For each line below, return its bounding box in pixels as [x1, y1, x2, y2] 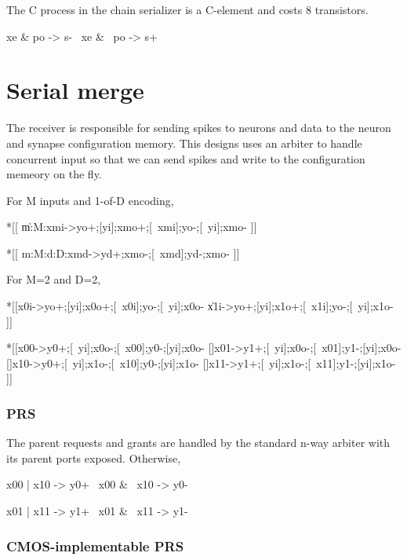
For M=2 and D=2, [6, 271, 101, 287]
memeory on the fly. [6, 166, 102, 182]
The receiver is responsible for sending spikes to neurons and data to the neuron [6, 119, 391, 136]
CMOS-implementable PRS [6, 536, 184, 555]
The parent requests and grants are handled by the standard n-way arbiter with [6, 434, 391, 451]
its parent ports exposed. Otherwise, [6, 449, 181, 466]
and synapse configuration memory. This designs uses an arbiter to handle [6, 134, 362, 151]
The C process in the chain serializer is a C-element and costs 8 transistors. [6, 2, 369, 17]
